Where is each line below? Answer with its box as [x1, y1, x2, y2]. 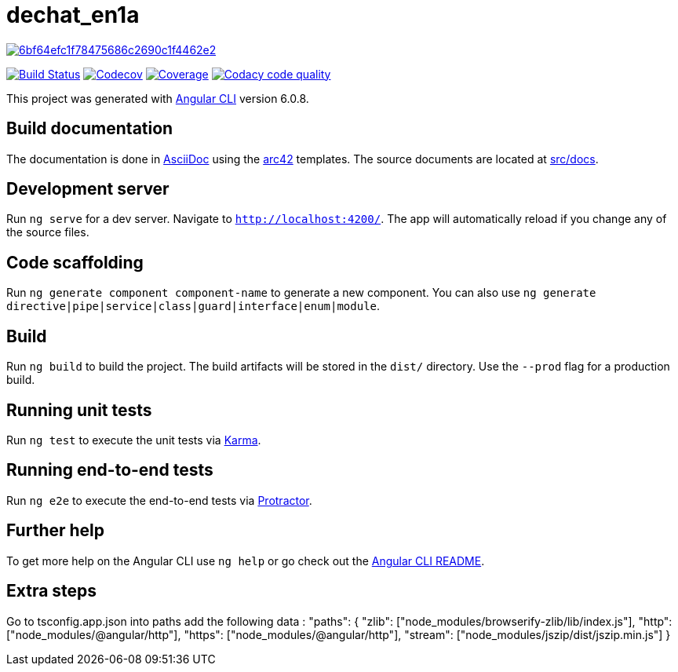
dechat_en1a [6, 2, 140, 28]
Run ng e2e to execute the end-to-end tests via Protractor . [6, 493, 312, 507]
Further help [6, 520, 105, 541]
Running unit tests [6, 400, 152, 420]
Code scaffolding [6, 252, 144, 272]
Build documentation [6, 119, 173, 139]
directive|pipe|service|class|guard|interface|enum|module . [6, 299, 381, 313]
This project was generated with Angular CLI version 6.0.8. [6, 91, 309, 105]
